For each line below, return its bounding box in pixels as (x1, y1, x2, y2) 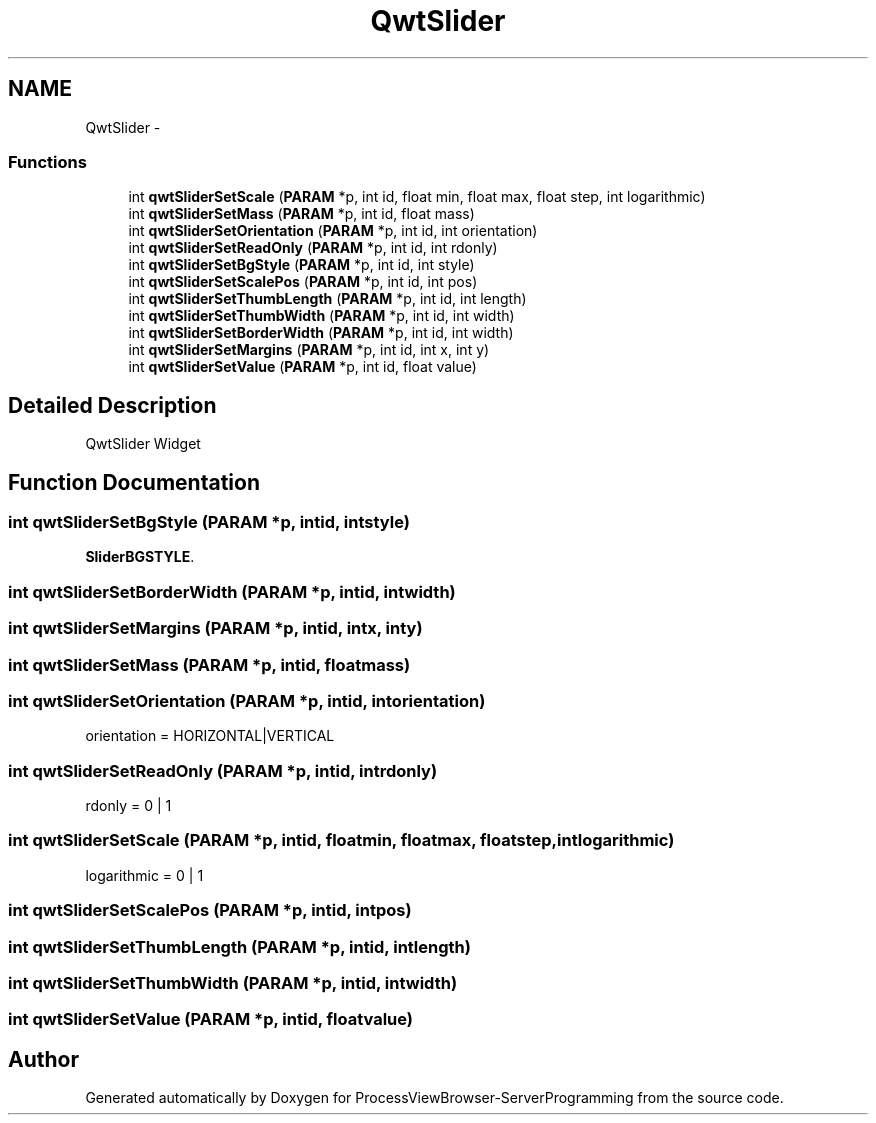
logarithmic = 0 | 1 (85, 866, 204, 884)
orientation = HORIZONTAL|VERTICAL (85, 727, 335, 745)
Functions (8, 151, 87, 172)
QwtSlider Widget (85, 435, 201, 453)
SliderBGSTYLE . (85, 548, 195, 566)
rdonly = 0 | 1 (85, 797, 172, 815)
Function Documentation (8, 469, 260, 495)
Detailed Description (8, 392, 217, 418)
